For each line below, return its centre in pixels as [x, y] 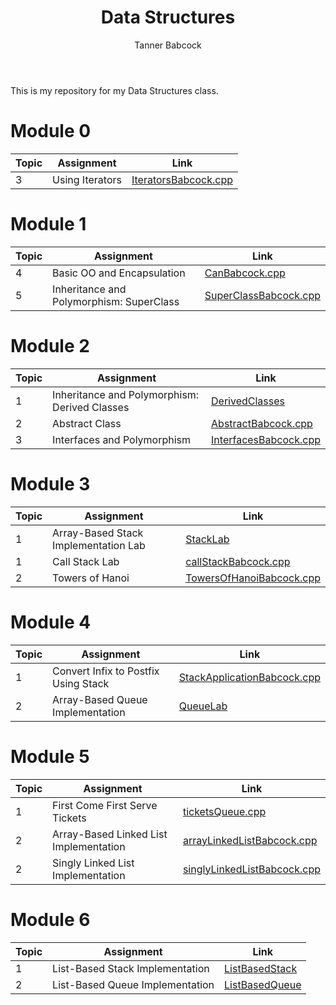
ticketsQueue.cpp [224, 811]
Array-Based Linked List [110, 834]
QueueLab [203, 706]
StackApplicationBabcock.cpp [249, 677]
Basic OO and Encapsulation [119, 273]
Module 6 [50, 919]
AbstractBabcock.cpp [262, 423]
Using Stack [81, 683]
